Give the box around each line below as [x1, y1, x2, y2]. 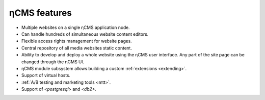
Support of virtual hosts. [21, 73, 71, 78]
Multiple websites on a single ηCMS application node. [21, 25, 130, 30]
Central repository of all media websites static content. [21, 45, 132, 51]
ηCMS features [9, 7, 72, 18]
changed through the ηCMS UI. [21, 59, 84, 65]
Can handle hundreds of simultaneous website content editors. [21, 31, 149, 37]
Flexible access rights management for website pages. [21, 38, 132, 44]
